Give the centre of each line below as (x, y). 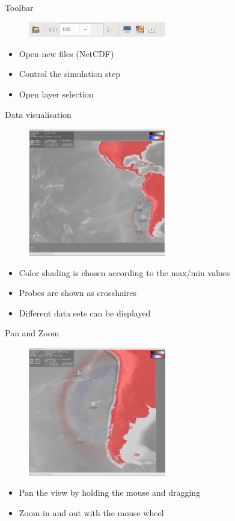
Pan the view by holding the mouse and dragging (110, 492)
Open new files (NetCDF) (66, 53)
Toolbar (19, 7)
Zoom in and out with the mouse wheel (91, 512)
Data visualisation (38, 114)
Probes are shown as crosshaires (78, 293)
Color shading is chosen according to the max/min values (124, 272)
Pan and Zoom (32, 333)
